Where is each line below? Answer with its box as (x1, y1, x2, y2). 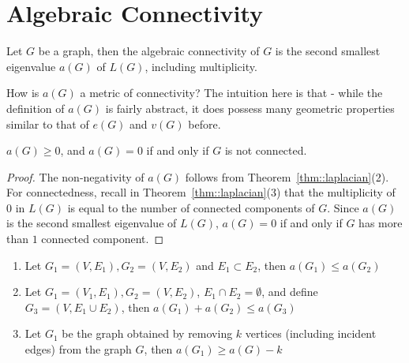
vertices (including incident (245, 325, 377, 342)
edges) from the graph (24, 341, 132, 357)
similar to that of (6, 115, 89, 132)
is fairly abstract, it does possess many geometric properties (105, 99, 395, 116)
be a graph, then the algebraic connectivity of (38, 43, 260, 59)
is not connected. (224, 142, 307, 159)
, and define (261, 283, 318, 300)
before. (188, 115, 221, 132)
